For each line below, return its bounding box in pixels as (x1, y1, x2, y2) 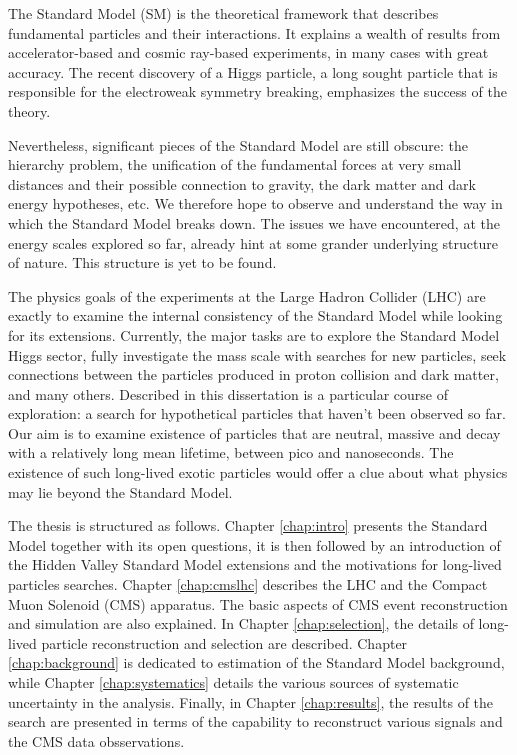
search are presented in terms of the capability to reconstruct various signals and (8, 711, 503, 732)
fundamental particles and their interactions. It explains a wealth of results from (8, 22, 501, 43)
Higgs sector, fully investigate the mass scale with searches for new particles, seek (8, 344, 507, 365)
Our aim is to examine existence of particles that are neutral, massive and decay (8, 422, 501, 443)
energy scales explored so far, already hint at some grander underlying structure (8, 232, 498, 253)
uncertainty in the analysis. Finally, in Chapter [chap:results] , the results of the (8, 691, 494, 712)
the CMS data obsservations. (8, 730, 185, 751)
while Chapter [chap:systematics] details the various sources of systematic (8, 672, 459, 692)
